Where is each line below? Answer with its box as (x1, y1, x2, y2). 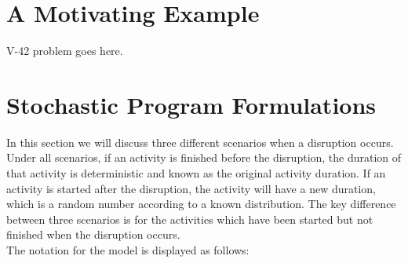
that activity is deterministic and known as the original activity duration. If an (6, 165, 386, 181)
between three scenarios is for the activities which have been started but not (6, 210, 373, 227)
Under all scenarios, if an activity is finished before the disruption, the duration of (6, 149, 402, 166)
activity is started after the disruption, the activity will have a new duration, (6, 180, 376, 196)
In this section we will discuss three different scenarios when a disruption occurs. (6, 133, 394, 150)
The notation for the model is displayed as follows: (6, 242, 250, 258)
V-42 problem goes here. (6, 42, 123, 59)
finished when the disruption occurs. (6, 226, 180, 243)
